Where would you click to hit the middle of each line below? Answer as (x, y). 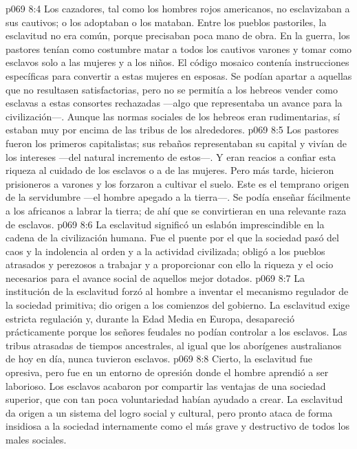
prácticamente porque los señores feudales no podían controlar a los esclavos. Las (176, 332)
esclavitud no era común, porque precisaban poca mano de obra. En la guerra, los (178, 35)
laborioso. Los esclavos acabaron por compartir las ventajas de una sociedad (166, 385)
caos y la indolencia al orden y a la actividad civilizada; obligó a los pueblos (165, 251)
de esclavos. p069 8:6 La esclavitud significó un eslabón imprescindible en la (165, 224)
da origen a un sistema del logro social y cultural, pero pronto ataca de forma (169, 412)
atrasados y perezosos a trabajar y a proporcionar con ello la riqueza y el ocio (170, 264)
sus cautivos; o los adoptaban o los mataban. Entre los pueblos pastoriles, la (166, 22)
